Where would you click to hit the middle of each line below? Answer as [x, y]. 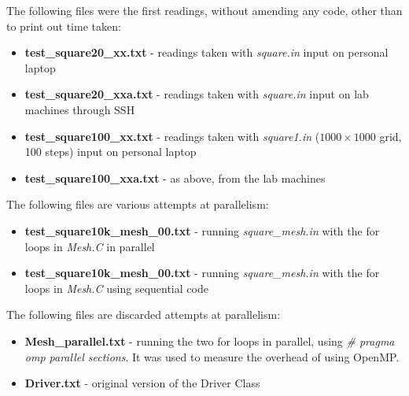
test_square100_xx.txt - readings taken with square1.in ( [172, 136]
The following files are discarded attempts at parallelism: [144, 315]
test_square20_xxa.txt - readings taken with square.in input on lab [197, 94]
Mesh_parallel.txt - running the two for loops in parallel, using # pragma [210, 340]
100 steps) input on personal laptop [111, 152]
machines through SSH [80, 109]
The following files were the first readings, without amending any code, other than [204, 10]
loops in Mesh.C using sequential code [116, 288]
